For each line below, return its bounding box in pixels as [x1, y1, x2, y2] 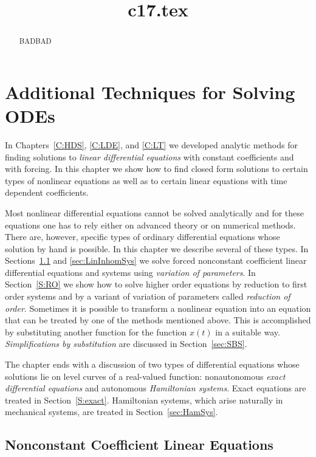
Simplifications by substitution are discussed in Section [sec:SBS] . [5, 337, 247, 350]
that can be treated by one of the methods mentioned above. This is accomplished [5, 314, 311, 326]
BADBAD [19, 36, 52, 46]
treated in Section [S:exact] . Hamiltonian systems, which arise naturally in [5, 393, 283, 406]
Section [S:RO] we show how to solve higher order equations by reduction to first [5, 278, 307, 290]
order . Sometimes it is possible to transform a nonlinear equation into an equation [5, 301, 311, 314]
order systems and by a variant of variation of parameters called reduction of [5, 290, 290, 303]
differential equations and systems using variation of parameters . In [5, 266, 256, 278]
